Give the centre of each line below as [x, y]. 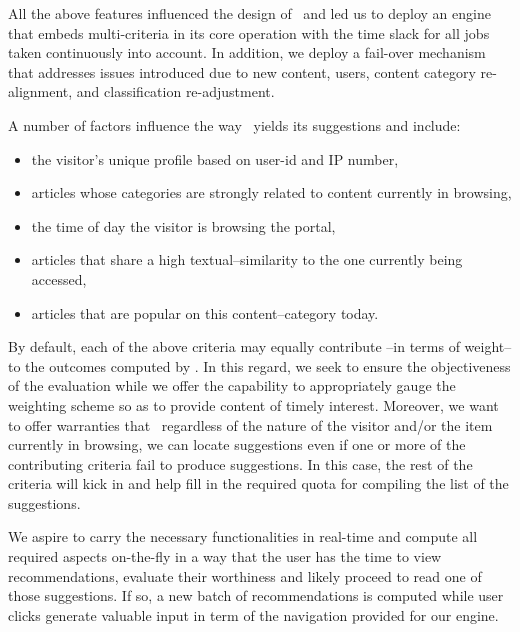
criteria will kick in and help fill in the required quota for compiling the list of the [258, 483]
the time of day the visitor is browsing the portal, [183, 225]
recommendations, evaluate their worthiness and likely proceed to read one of [245, 575]
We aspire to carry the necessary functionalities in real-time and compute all [243, 536]
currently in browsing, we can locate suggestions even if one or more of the [237, 444]
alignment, [40, 91]
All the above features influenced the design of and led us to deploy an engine [249, 13]
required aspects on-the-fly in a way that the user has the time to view [225, 556]
